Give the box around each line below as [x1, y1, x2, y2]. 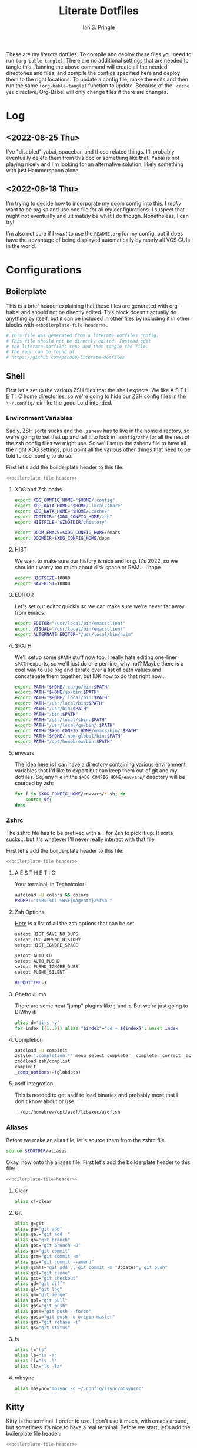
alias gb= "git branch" [14, 1237, 71, 1243]
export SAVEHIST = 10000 [14, 580, 71, 587]
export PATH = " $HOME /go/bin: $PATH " [14, 689, 99, 695]
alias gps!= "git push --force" [14, 1308, 92, 1315]
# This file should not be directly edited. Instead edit [6, 338, 151, 344]
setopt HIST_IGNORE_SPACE [14, 942, 78, 948]
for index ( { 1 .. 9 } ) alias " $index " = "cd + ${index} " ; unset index [14, 1025, 178, 1031]
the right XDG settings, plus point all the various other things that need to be [6, 446, 191, 453]
